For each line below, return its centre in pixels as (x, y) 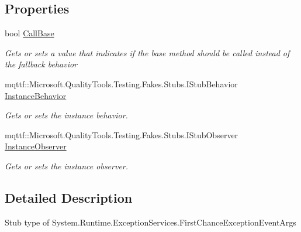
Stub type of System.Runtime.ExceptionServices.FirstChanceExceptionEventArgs (150, 222)
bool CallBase (30, 33)
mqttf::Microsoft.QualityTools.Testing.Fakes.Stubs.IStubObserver (122, 134)
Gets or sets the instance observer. (67, 166)
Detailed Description (69, 197)
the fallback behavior (41, 64)
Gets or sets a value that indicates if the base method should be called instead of (147, 52)
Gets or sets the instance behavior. (66, 115)
